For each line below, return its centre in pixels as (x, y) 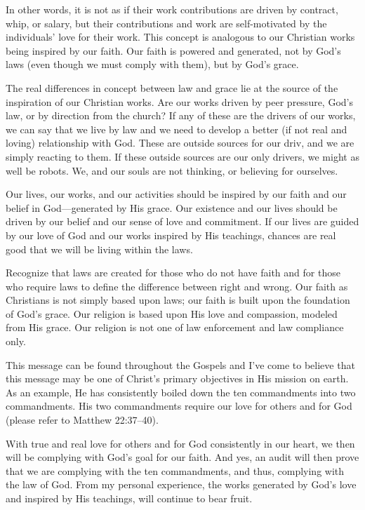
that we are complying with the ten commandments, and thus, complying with (175, 470)
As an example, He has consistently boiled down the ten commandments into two (181, 392)
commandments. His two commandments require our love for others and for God (179, 406)
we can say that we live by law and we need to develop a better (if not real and (177, 129)
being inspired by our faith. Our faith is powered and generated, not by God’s (173, 50)
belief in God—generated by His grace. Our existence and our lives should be (172, 207)
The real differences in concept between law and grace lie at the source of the (172, 87)
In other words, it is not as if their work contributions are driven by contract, (172, 9)
